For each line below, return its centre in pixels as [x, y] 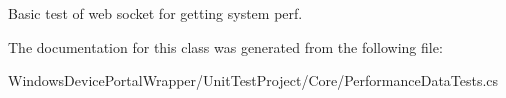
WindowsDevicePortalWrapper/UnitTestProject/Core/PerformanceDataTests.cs [253, 80]
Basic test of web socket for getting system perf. [155, 13]
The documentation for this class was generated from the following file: [225, 46]
